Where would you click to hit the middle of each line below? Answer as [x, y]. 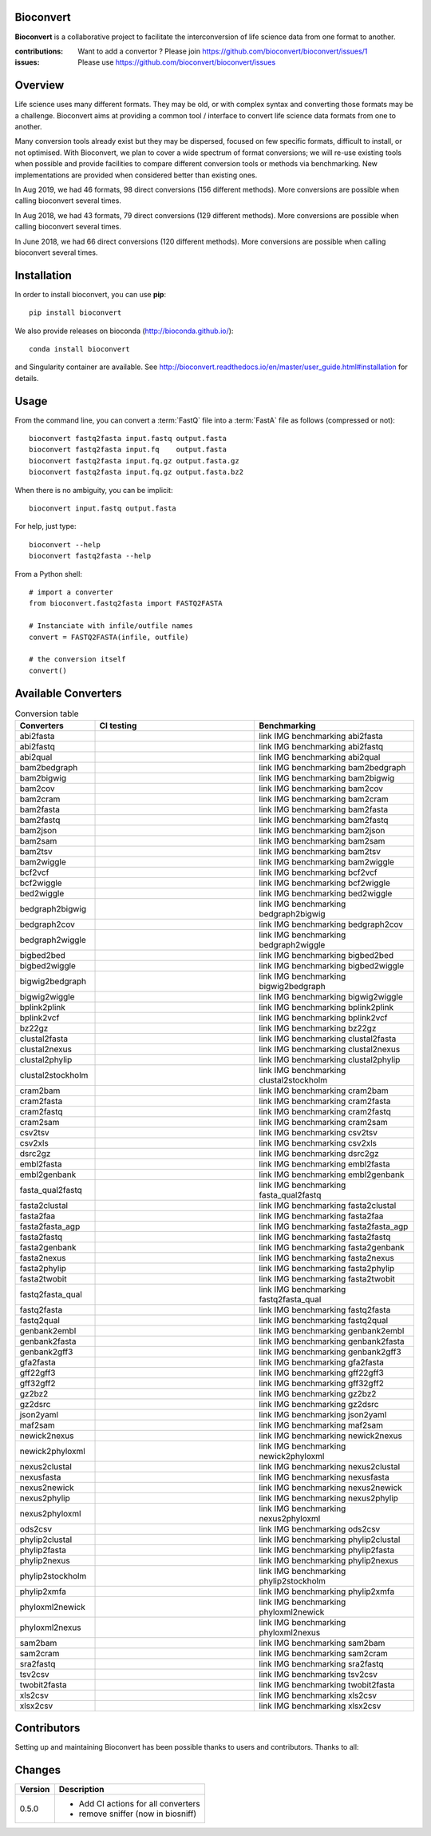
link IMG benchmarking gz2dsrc [319, 1404]
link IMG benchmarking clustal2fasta [328, 1039]
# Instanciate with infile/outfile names [111, 626]
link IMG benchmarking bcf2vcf [318, 872]
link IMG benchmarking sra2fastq [321, 1663]
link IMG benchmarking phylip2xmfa [327, 1592]
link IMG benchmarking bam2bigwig [327, 777]
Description [81, 1790]
